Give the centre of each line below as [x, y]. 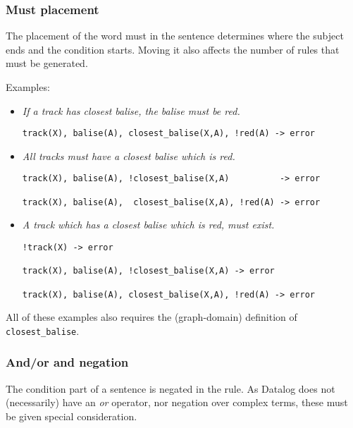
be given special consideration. [72, 416]
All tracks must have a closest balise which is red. [129, 155]
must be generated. [47, 63]
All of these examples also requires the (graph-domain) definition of [151, 317]
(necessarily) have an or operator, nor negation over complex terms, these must [177, 402]
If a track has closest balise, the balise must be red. [131, 110]
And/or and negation [67, 362]
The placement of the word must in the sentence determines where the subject [175, 36]
